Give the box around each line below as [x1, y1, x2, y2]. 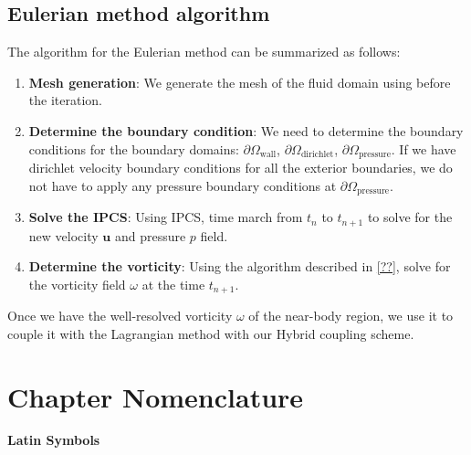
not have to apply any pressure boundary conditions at [28, 175, 337, 195]
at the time [141, 274, 205, 293]
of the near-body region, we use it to [248, 306, 454, 325]
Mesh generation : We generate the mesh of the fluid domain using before [28, 72, 451, 91]
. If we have [391, 139, 456, 158]
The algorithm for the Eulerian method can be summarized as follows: [7, 42, 401, 61]
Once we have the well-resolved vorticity [7, 306, 233, 325]
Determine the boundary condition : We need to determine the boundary [28, 121, 464, 140]
